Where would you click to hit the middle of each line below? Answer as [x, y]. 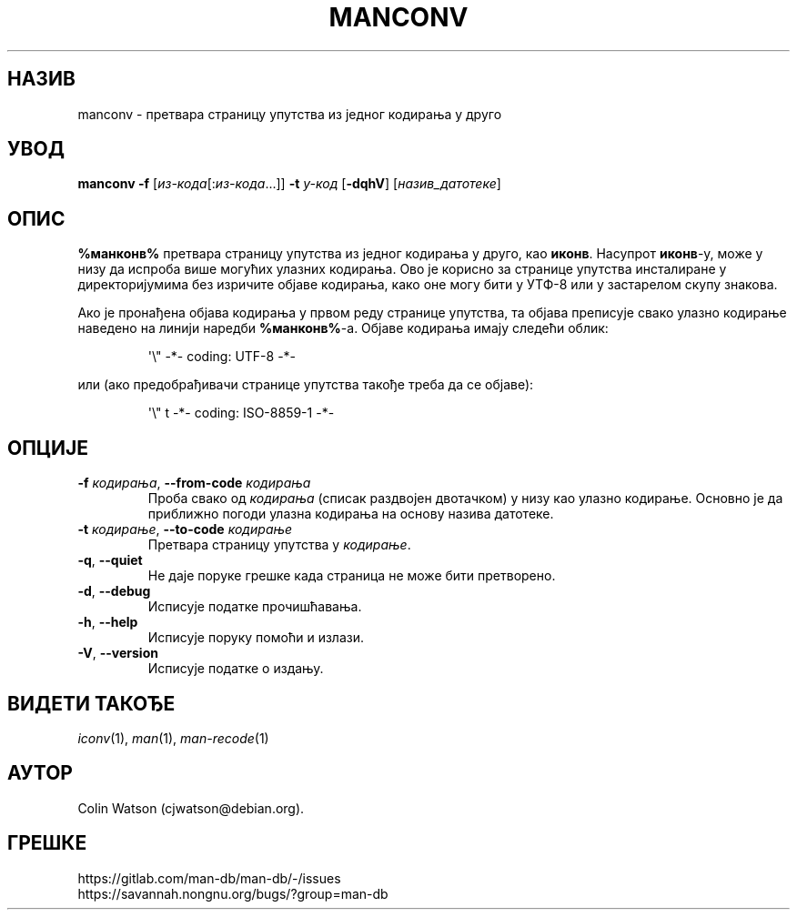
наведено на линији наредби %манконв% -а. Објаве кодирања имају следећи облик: [343, 328]
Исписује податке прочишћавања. [255, 607]
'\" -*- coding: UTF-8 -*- [222, 357]
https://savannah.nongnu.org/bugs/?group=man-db [233, 893]
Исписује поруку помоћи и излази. [256, 638]
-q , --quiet [110, 560]
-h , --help [108, 622]
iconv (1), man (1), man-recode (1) [173, 738]
